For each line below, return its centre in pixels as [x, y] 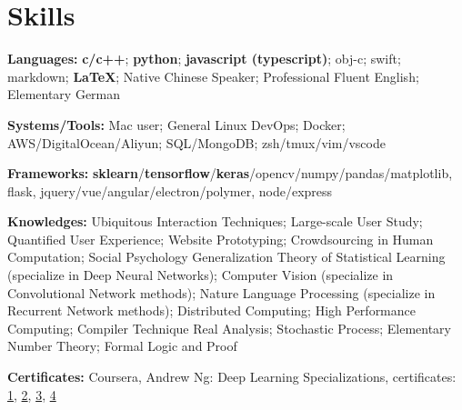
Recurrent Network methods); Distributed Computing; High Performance [211, 310]
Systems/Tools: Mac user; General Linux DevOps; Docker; [176, 124]
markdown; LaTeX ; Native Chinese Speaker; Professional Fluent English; [213, 76]
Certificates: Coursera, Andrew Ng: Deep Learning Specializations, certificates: [232, 377]
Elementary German [64, 94]
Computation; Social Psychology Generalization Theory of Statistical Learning [226, 257]
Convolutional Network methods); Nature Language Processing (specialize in [221, 292]
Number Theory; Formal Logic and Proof [122, 346]
